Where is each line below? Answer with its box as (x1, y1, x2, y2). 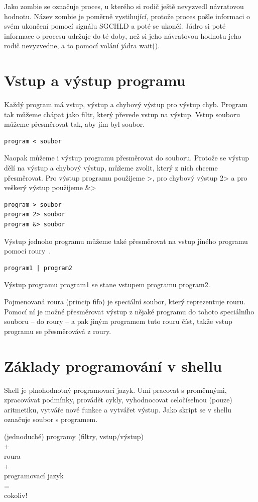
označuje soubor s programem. (4, 414, 98, 425)
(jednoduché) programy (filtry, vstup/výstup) (4, 431, 144, 441)
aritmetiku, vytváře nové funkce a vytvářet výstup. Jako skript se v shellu (4, 404, 231, 414)
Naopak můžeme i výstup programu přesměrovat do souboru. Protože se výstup (4, 152, 249, 163)
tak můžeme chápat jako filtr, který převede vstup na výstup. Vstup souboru (4, 109, 240, 119)
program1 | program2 (4, 264, 73, 272)
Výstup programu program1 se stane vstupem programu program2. (4, 279, 210, 290)
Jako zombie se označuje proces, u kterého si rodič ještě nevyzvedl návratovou (4, 1, 244, 11)
